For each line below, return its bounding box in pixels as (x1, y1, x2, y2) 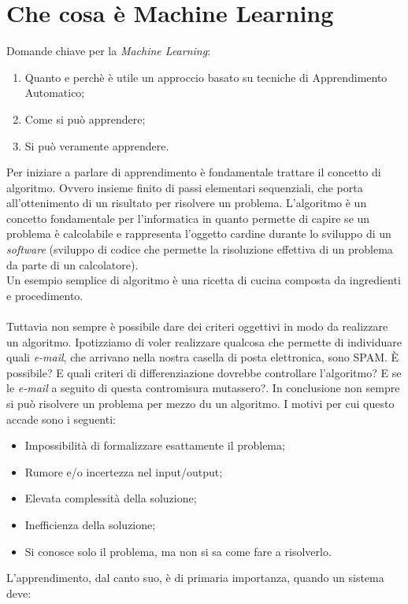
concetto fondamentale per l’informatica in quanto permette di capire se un (6, 209, 370, 226)
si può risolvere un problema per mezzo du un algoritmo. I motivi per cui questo (6, 395, 395, 411)
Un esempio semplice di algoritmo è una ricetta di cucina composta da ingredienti (6, 272, 401, 288)
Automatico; (24, 84, 85, 101)
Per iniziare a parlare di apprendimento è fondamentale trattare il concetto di (6, 164, 381, 180)
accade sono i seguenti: (6, 410, 116, 427)
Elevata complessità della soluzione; (24, 490, 197, 506)
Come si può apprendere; (24, 110, 146, 127)
